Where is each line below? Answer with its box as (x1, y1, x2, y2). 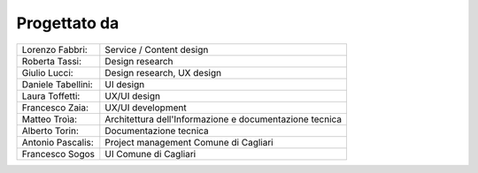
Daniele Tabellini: (21, 78, 93, 90)
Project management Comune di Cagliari (104, 136, 274, 148)
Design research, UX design (104, 66, 221, 79)
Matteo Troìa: (21, 113, 78, 125)
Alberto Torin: (21, 124, 80, 137)
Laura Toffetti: (21, 89, 81, 102)
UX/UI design (104, 89, 161, 102)
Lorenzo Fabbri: (21, 43, 88, 56)
